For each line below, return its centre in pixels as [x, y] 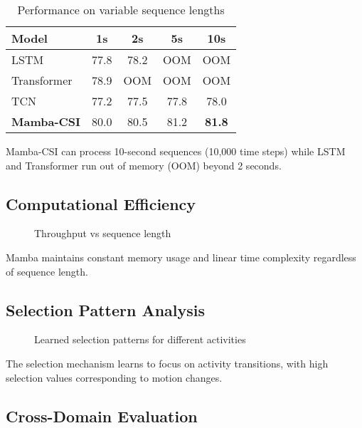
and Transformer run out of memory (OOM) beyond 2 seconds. [144, 165]
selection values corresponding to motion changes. [114, 377]
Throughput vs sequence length [103, 233]
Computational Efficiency [101, 203]
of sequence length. [47, 271]
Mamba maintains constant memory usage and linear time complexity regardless [181, 257]
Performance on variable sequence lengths [121, 10]
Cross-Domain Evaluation [102, 416]
